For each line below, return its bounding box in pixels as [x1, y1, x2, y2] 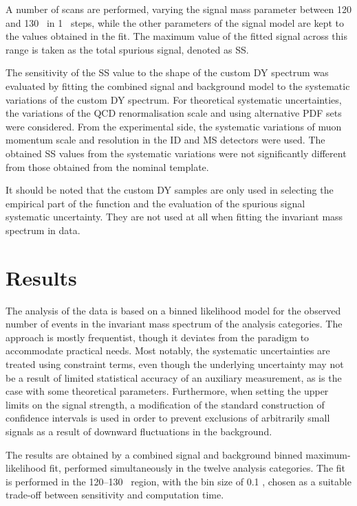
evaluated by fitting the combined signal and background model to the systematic [6, 78, 350, 93]
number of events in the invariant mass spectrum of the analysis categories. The [6, 317, 343, 331]
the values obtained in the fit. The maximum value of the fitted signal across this [6, 29, 348, 43]
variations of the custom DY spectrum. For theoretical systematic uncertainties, [6, 92, 342, 106]
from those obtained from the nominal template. [6, 159, 209, 174]
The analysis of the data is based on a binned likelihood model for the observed [6, 303, 341, 317]
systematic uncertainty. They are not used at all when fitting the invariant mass [6, 209, 343, 224]
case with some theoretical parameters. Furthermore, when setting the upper [6, 384, 329, 398]
